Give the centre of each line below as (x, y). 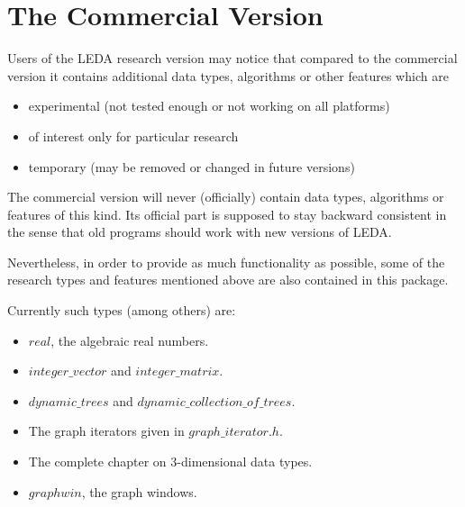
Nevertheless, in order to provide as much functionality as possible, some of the (226, 262)
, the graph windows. (139, 491)
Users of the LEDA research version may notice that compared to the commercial (232, 58)
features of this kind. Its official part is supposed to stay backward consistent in (227, 214)
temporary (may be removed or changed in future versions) (191, 166)
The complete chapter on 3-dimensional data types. (170, 462)
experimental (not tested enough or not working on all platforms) (209, 106)
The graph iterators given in (106, 431)
